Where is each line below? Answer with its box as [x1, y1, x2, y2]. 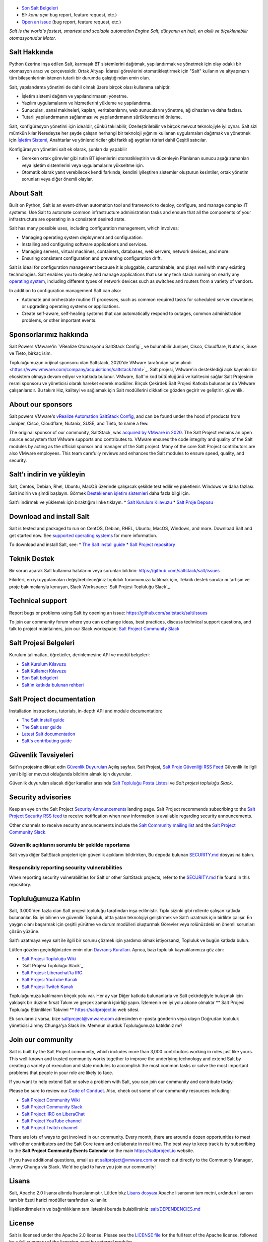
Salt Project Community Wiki [21, 1097, 80, 1103]
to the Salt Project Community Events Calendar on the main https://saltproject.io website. [9, 1148, 195, 1154]
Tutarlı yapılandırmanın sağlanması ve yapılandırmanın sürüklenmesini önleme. [21, 114, 182, 120]
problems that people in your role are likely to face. [9, 1070, 114, 1076]
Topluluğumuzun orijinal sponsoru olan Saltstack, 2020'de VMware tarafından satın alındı [9, 359, 192, 365]
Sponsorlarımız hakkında [9, 330, 89, 339]
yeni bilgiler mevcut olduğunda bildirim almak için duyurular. [9, 771, 132, 777]
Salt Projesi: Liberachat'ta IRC [21, 969, 83, 976]
